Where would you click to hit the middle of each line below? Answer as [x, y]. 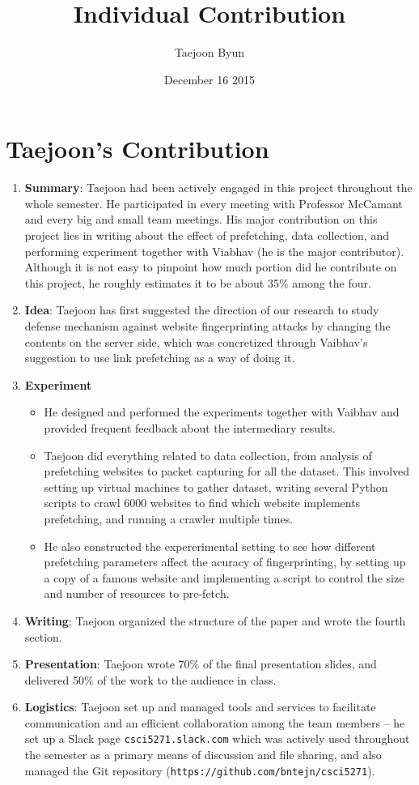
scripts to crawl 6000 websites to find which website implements [202, 503]
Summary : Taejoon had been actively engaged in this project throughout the [218, 188]
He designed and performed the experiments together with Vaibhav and [222, 412]
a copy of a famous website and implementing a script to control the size [224, 577]
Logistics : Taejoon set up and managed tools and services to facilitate [200, 707]
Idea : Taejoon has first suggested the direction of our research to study [202, 310]
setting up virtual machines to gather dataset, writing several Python [216, 486]
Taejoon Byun [209, 52]
